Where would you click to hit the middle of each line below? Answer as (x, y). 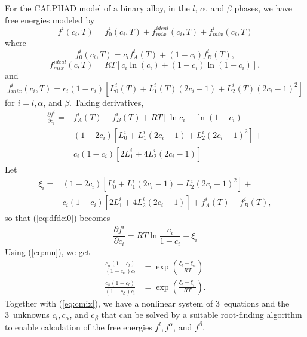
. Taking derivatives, (107, 102)
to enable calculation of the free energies (79, 327)
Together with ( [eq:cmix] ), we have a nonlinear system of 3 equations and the (147, 303)
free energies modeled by (50, 19)
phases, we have (263, 8)
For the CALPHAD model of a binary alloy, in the (97, 8)
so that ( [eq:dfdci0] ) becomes (58, 218)
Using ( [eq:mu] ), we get (47, 251)
